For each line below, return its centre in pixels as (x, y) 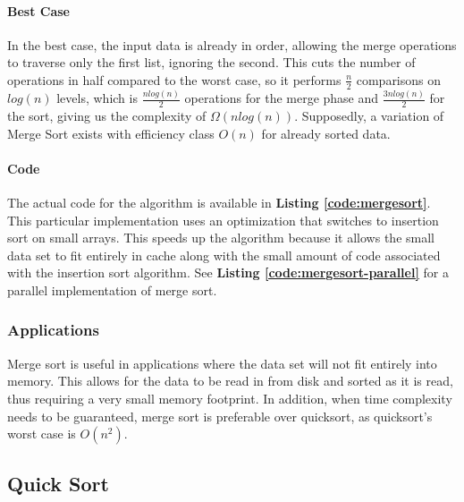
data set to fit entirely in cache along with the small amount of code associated (224, 255)
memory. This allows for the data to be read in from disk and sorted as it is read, (230, 381)
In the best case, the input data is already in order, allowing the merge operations (232, 44)
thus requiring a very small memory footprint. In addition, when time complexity (230, 398)
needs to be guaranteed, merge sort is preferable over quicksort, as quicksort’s (220, 416)
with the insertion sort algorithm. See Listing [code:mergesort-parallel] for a (228, 272)
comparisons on (399, 79)
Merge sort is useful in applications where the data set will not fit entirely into (222, 363)
